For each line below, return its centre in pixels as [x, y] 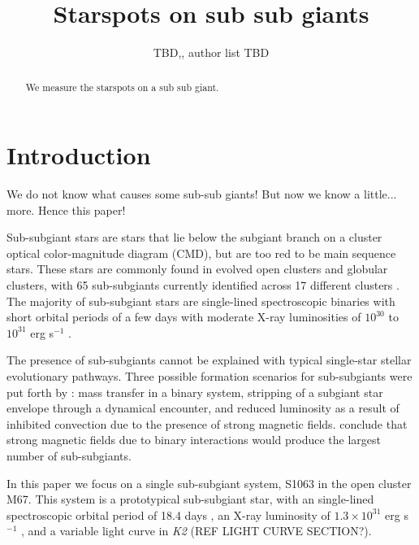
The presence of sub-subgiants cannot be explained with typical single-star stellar [209, 360]
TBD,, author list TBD [211, 52]
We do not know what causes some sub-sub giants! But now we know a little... [202, 194]
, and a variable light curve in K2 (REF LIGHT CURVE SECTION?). [196, 531]
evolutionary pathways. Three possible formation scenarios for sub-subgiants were [209, 376]
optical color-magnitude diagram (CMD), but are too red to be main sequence [201, 253]
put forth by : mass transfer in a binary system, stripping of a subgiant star [195, 392]
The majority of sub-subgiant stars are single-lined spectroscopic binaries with [201, 301]
